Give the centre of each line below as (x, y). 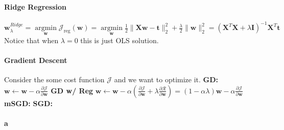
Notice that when (31, 40)
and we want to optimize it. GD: (166, 79)
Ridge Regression (35, 6)
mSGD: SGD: (28, 103)
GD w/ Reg (72, 90)
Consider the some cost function (54, 79)
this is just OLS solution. (120, 40)
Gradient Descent (36, 60)
